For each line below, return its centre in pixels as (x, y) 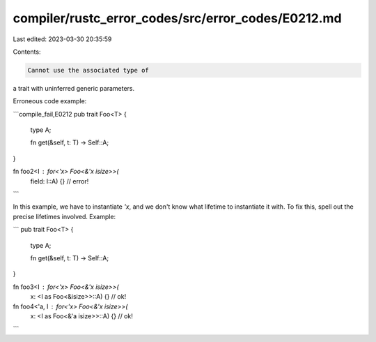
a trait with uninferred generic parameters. (74, 88)
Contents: (27, 52)
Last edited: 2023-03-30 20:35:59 (62, 39)
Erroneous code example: (50, 101)
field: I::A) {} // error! (60, 181)
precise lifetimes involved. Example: (64, 216)
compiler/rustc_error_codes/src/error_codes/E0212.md (177, 18)
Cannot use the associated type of (88, 70)
